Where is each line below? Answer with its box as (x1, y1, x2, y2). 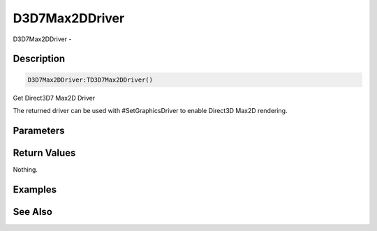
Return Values (13, 147, 76, 158)
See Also (13, 206, 52, 218)
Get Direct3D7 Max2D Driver (13, 94, 96, 102)
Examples (13, 184, 57, 195)
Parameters (13, 124, 65, 136)
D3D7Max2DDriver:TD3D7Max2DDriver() (27, 75, 154, 84)
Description (13, 53, 66, 65)
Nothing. (13, 165, 38, 174)
